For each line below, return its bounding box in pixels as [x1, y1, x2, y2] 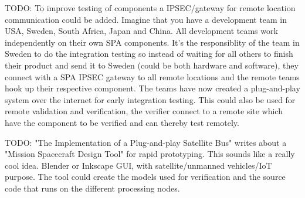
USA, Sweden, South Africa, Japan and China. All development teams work [5, 25, 278, 37]
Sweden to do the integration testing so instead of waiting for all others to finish [5, 47, 293, 60]
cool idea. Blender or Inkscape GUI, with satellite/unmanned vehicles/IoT [5, 159, 272, 171]
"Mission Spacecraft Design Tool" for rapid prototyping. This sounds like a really [5, 148, 295, 160]
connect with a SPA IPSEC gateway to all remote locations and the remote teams [5, 70, 300, 83]
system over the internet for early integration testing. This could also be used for [5, 93, 296, 105]
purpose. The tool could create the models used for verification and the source [5, 170, 286, 183]
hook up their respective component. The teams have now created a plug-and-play [5, 82, 300, 94]
